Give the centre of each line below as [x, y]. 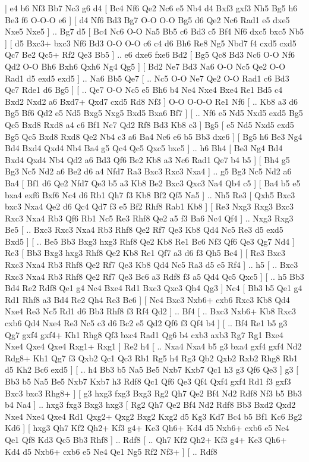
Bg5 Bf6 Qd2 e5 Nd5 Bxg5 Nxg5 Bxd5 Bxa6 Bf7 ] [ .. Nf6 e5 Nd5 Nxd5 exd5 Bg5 [154, 113]
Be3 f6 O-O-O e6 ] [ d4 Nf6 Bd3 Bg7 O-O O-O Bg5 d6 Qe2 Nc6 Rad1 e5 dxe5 [147, 19]
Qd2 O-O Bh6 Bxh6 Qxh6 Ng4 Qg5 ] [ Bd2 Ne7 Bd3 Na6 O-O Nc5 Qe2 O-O [145, 66]
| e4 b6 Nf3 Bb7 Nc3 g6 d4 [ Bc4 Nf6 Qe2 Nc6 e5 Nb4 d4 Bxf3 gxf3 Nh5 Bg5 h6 [151, 8]
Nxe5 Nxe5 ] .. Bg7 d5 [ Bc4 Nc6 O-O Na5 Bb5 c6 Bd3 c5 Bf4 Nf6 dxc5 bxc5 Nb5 [154, 31]
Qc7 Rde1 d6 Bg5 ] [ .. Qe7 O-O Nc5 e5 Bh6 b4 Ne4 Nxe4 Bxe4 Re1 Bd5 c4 [144, 90]
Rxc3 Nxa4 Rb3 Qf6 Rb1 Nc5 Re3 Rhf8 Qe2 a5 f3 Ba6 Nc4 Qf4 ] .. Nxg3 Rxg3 [149, 218]
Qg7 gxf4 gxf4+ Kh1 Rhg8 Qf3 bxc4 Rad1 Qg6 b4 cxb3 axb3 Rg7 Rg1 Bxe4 [144, 334]
